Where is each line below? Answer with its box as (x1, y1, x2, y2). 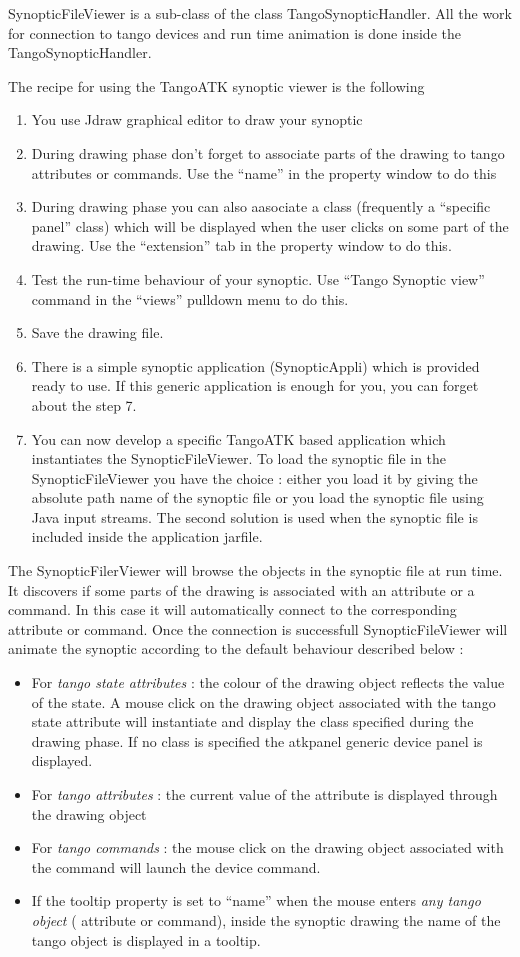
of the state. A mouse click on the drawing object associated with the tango (31, 691, 496, 712)
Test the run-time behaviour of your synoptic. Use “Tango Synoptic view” (31, 268, 485, 289)
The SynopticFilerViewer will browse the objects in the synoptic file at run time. (8, 560, 503, 581)
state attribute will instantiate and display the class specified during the (31, 711, 474, 732)
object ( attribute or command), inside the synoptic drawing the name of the (31, 909, 501, 930)
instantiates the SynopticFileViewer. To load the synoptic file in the (31, 448, 447, 469)
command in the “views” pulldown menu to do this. (31, 288, 349, 309)
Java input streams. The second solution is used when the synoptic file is (31, 506, 478, 527)
